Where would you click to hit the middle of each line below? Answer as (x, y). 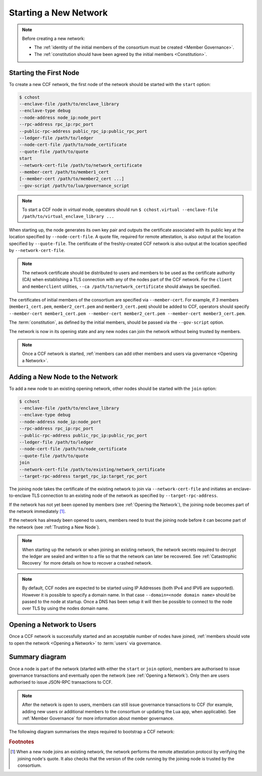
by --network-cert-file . (37, 250)
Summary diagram (38, 657)
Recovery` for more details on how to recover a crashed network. (87, 563)
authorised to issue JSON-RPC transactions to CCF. (61, 682)
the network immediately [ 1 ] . (37, 511)
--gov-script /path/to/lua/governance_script (74, 185)
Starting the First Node (44, 73)
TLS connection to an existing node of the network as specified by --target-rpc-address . (125, 495)
